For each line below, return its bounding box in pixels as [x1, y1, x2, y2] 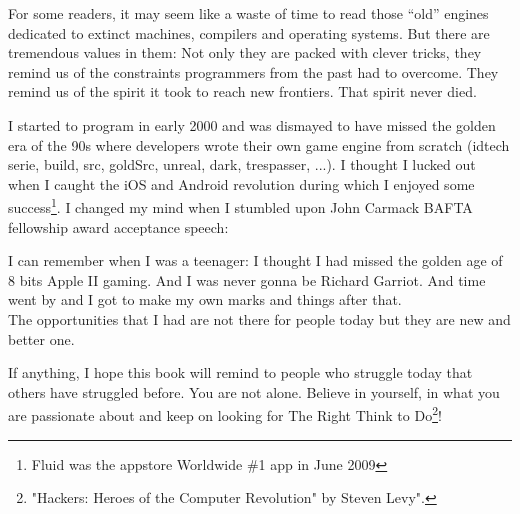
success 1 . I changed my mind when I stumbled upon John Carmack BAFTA [8, 194, 473, 217]
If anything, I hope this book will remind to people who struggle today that [8, 362, 473, 383]
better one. [8, 328, 75, 349]
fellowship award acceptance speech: [8, 216, 229, 237]
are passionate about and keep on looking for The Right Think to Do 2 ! [8, 402, 442, 425]
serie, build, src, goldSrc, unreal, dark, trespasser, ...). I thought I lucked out [8, 154, 476, 175]
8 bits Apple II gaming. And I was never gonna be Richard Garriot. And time [8, 269, 486, 290]
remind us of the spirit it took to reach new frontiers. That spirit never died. [8, 81, 477, 102]
